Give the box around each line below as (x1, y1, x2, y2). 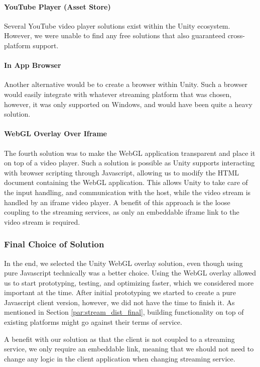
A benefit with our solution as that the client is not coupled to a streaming (4, 333, 235, 344)
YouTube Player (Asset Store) (4, 1, 111, 12)
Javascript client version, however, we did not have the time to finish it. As (4, 297, 235, 307)
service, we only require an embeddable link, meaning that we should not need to (4, 343, 254, 354)
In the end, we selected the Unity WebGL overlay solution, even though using (4, 257, 243, 268)
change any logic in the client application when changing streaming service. (4, 353, 235, 363)
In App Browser (4, 60, 61, 70)
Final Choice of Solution (4, 238, 104, 250)
